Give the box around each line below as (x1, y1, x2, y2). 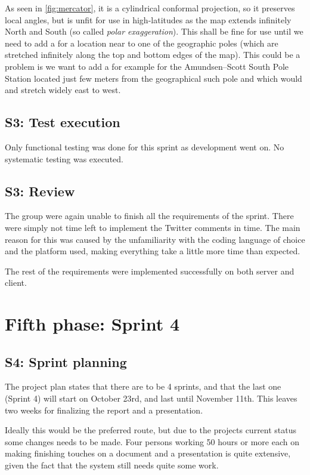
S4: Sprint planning (5, 352, 127, 371)
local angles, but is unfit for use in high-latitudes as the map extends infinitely (5, 13, 292, 26)
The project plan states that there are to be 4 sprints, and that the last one (5, 380, 281, 393)
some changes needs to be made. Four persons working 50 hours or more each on (5, 435, 299, 448)
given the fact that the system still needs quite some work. (5, 459, 219, 471)
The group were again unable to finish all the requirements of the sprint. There (5, 209, 294, 222)
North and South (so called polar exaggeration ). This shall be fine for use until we (5, 25, 303, 38)
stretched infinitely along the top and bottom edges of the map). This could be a (5, 48, 300, 61)
